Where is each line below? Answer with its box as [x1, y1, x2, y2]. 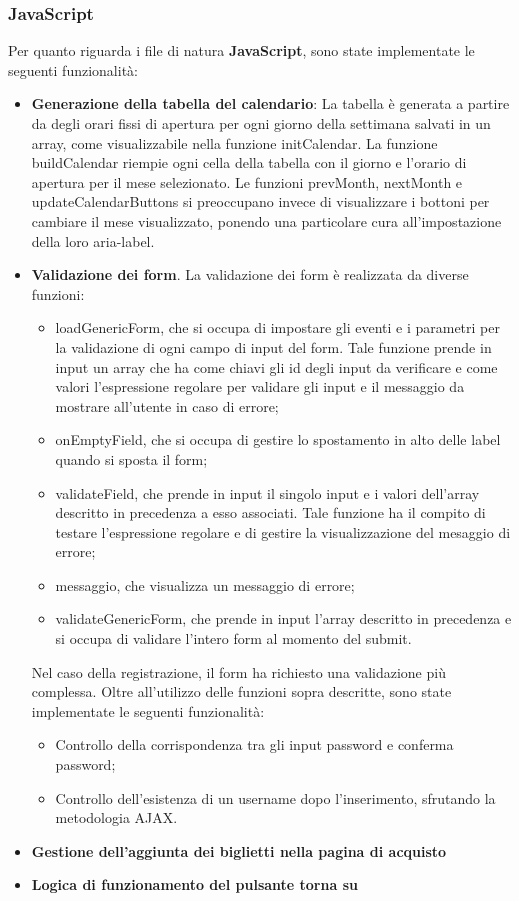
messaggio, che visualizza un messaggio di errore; [55, 574, 355, 595]
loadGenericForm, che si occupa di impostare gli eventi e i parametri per [55, 317, 500, 338]
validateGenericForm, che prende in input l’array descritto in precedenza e [55, 608, 512, 629]
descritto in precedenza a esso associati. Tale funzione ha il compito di [55, 502, 486, 523]
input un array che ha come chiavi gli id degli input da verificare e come [55, 356, 498, 377]
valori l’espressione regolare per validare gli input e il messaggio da [55, 376, 465, 397]
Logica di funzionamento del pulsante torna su [31, 874, 358, 895]
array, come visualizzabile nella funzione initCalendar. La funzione [31, 132, 438, 153]
